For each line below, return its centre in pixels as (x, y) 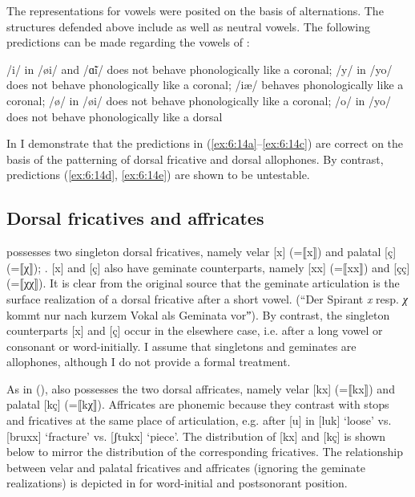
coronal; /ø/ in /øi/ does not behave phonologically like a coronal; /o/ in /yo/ (199, 100)
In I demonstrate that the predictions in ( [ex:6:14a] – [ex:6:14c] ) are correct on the (205, 143)
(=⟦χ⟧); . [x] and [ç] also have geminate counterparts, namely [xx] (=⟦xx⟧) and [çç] (208, 267)
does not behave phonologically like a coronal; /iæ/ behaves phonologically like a (205, 85)
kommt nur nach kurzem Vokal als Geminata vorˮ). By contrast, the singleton (198, 314)
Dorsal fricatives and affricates (135, 218)
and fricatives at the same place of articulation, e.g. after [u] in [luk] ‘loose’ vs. (199, 420)
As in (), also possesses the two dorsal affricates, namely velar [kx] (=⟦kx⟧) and (201, 388)
